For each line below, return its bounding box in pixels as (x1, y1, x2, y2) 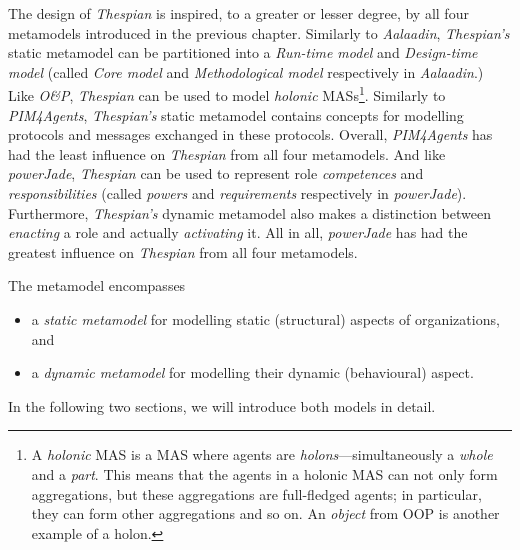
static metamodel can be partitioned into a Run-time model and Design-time (8, 42, 478, 63)
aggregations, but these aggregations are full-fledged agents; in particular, (31, 483, 482, 504)
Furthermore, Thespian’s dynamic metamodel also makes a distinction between (8, 202, 491, 223)
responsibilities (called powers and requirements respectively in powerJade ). (8, 183, 467, 203)
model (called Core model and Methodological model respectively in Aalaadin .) (8, 61, 484, 82)
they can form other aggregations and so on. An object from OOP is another (31, 503, 500, 524)
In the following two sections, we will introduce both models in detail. (8, 395, 436, 416)
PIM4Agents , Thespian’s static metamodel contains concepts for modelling (8, 104, 464, 125)
